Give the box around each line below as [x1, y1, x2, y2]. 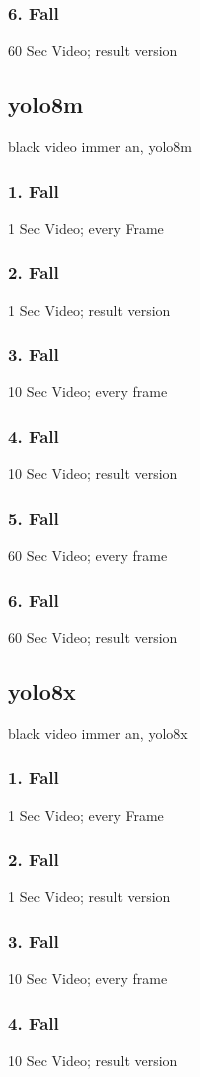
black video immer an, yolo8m [8, 136, 192, 157]
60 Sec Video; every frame [8, 545, 168, 566]
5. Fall [8, 505, 59, 530]
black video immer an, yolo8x [8, 722, 188, 743]
